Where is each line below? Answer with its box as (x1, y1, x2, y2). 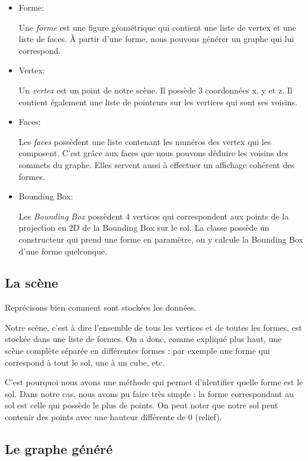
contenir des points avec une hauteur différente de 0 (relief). (5, 411, 222, 423)
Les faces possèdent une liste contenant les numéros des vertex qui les (18, 135, 271, 147)
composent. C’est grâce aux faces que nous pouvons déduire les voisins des (18, 147, 288, 159)
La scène (5, 273, 59, 292)
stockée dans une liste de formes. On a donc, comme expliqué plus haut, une (5, 333, 282, 345)
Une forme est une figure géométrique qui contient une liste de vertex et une (18, 21, 296, 33)
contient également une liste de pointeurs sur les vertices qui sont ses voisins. (18, 95, 297, 108)
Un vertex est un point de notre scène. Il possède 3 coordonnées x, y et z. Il (18, 83, 293, 96)
